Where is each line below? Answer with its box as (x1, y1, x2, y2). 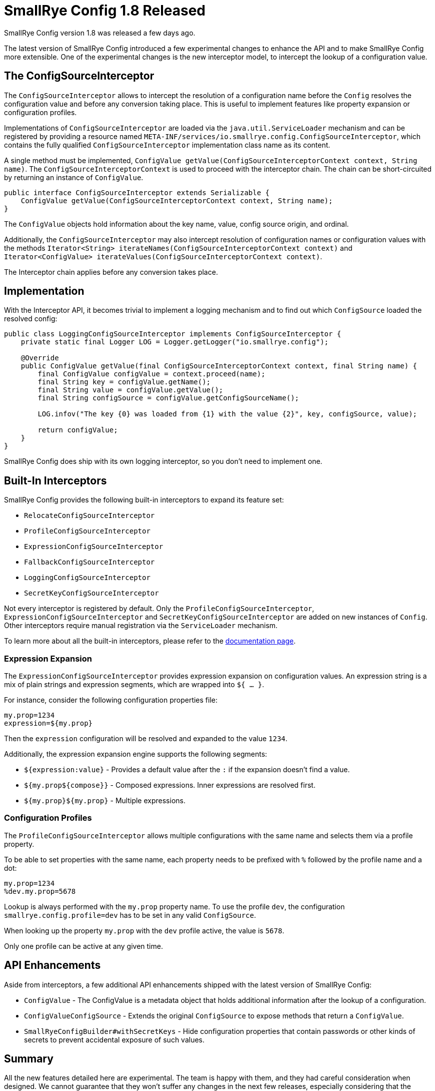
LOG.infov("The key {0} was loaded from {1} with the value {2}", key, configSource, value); (37, 410, 417, 418)
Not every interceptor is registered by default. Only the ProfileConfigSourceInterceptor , (4, 604, 314, 613)
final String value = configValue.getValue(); (37, 386, 223, 394)
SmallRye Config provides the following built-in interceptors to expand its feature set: (4, 495, 284, 504)
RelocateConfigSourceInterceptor (24, 511, 155, 520)
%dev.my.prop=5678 (4, 887, 76, 895)
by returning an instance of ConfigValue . (4, 173, 143, 182)
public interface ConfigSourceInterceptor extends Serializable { (4, 188, 270, 197)
